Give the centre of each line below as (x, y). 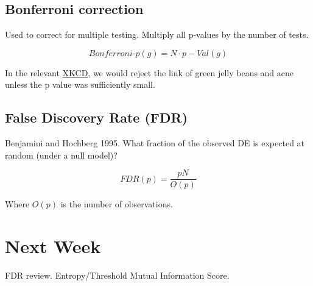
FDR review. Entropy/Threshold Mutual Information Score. (117, 275)
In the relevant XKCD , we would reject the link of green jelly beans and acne (149, 72)
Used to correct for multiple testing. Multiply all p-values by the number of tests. (157, 34)
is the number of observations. (117, 204)
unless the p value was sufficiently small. (80, 84)
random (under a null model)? (61, 155)
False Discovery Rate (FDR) (97, 117)
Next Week (53, 246)
